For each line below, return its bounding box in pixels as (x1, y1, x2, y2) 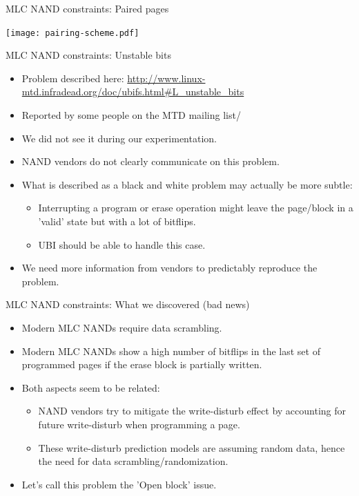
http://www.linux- (127, 70, 206, 85)
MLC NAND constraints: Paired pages (6, 1, 169, 15)
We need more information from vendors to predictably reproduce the (21, 260, 318, 275)
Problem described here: (21, 70, 124, 85)
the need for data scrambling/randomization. (38, 454, 229, 468)
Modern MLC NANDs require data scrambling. (21, 320, 222, 334)
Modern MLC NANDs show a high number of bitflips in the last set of (21, 343, 320, 358)
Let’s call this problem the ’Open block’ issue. (21, 477, 217, 491)
